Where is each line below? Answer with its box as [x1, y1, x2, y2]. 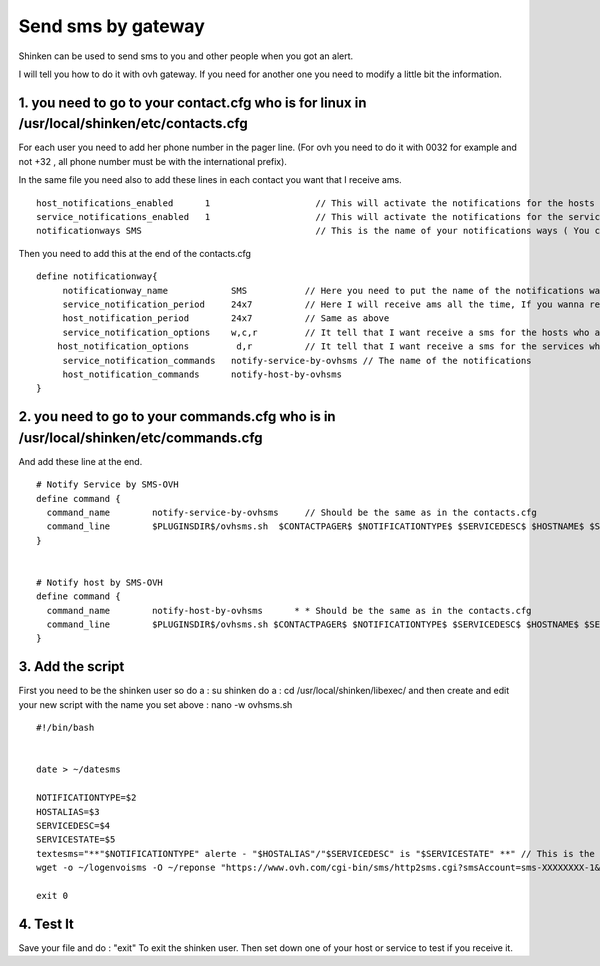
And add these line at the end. [18, 455, 143, 467]
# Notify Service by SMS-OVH [36, 479, 179, 490]
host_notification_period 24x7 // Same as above [62, 313, 390, 324]
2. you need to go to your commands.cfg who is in [18, 408, 336, 425]
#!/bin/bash [36, 722, 95, 734]
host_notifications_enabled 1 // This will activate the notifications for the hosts [36, 197, 595, 209]
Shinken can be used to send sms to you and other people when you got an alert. [18, 50, 354, 62]
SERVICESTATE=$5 [36, 834, 116, 845]
